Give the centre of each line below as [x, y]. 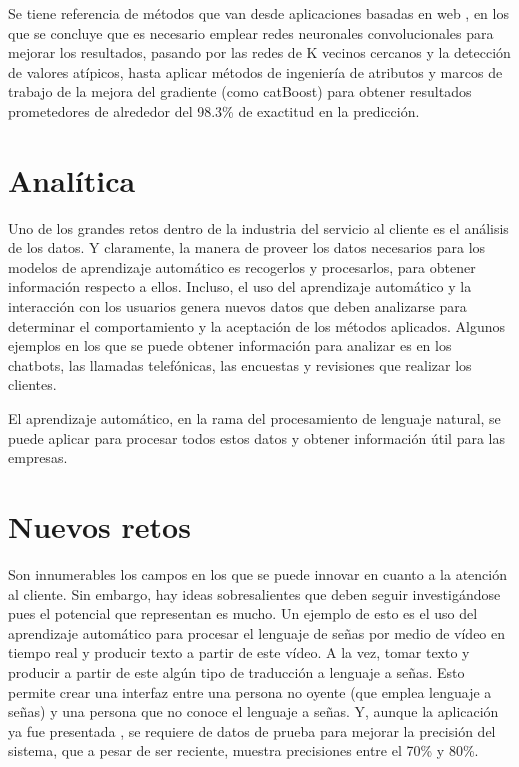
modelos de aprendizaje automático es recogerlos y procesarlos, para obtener [242, 266]
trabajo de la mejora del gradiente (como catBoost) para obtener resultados [240, 91]
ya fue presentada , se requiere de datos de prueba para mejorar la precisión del [252, 730]
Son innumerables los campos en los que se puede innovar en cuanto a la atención [257, 573]
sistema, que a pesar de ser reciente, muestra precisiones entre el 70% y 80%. [243, 750]
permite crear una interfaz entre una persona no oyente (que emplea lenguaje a [250, 691]
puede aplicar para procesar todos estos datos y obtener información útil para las [256, 437]
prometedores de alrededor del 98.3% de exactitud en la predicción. [214, 110]
